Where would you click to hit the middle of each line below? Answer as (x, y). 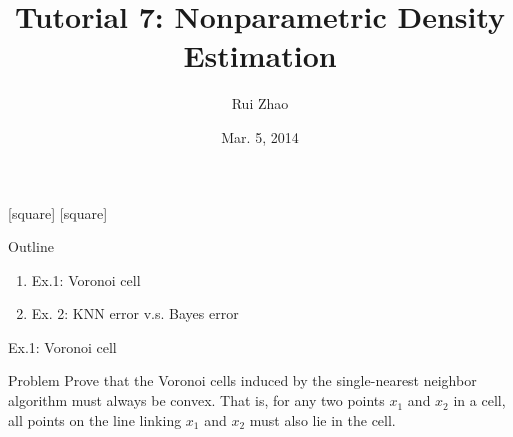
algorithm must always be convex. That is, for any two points (196, 400)
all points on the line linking (95, 419)
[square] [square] (58, 212)
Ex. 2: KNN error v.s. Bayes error (135, 313)
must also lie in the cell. (322, 419)
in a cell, (479, 400)
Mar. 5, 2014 (260, 136)
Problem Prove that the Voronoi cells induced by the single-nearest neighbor (242, 380)
